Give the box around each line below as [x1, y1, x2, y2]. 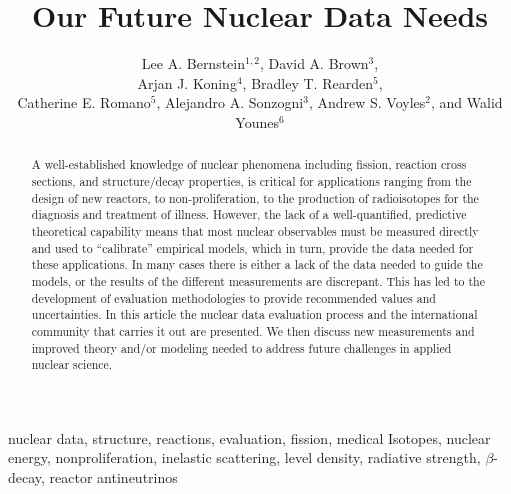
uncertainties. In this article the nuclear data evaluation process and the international [31, 306, 478, 323]
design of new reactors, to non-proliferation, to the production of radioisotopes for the [31, 189, 479, 206]
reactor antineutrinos [49, 467, 178, 488]
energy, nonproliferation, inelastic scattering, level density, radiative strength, [8, 447, 481, 468]
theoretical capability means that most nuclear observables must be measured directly [31, 222, 479, 239]
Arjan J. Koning [137, 72, 237, 93]
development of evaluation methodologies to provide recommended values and [31, 289, 436, 306]
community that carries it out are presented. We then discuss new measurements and [31, 322, 475, 339]
